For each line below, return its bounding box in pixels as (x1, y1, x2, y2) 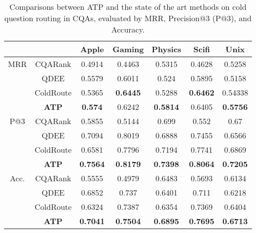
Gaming (112, 43, 144, 55)
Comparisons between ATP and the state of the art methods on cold (9, 1, 247, 12)
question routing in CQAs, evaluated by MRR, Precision (4, 12, 200, 24)
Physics (151, 43, 182, 55)
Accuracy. (111, 24, 145, 35)
